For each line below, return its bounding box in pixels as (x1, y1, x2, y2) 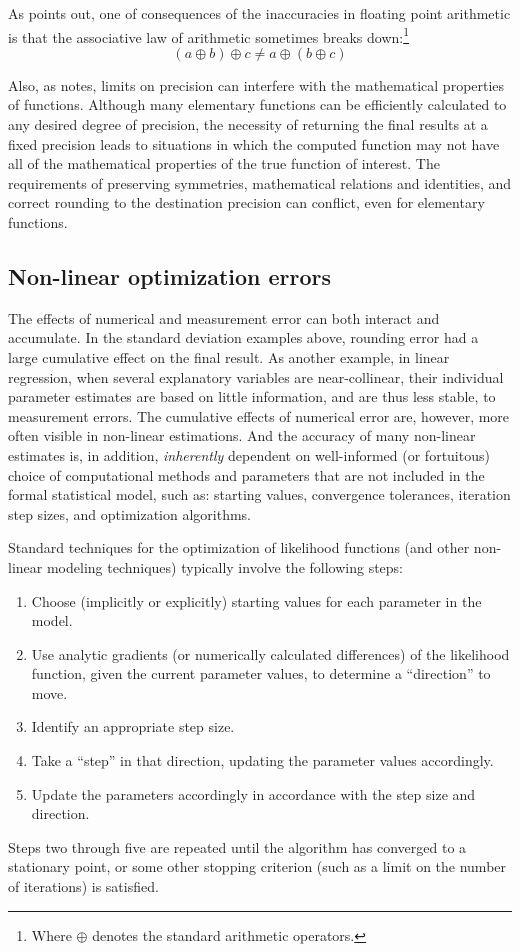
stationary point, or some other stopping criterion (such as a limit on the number (8, 856, 507, 877)
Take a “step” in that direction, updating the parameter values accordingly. (31, 750, 494, 771)
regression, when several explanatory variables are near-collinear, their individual (8, 366, 504, 387)
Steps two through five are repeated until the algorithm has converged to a (8, 836, 467, 857)
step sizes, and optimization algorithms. (8, 503, 252, 524)
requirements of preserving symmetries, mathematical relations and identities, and (8, 172, 512, 193)
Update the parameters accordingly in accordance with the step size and (31, 783, 476, 804)
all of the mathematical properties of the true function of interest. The (8, 153, 440, 174)
